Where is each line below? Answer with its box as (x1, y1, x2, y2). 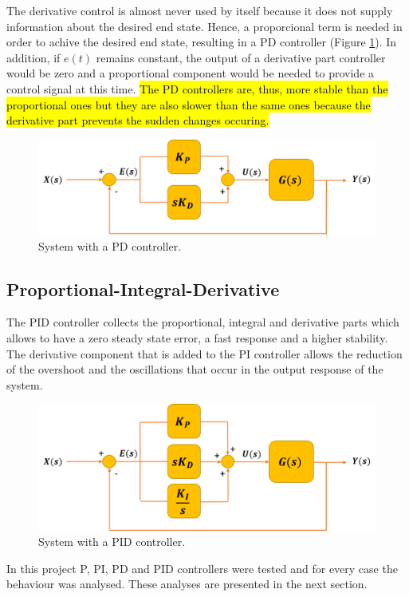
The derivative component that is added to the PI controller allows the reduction (6, 345, 403, 362)
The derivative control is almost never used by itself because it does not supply (6, 2, 393, 18)
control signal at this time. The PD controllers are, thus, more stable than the (6, 80, 388, 97)
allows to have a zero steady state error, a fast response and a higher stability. (6, 329, 388, 346)
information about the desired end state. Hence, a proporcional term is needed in (6, 18, 403, 34)
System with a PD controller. (38, 237, 182, 254)
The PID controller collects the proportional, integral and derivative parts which (6, 314, 399, 330)
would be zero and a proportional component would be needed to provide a (6, 65, 375, 81)
